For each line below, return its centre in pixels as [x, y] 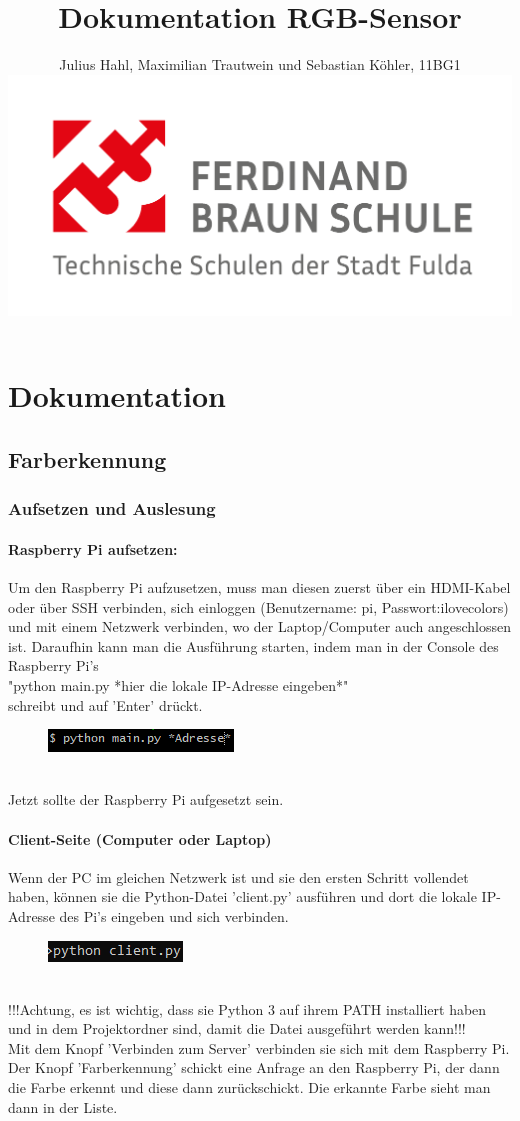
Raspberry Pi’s [53, 665]
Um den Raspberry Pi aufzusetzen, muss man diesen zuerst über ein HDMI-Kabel [259, 586]
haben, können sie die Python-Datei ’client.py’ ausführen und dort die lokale [242, 896]
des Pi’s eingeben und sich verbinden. [174, 915]
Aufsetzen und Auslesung [112, 508]
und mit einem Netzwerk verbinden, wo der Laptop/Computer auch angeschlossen [260, 626]
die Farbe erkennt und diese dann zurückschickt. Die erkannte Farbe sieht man [249, 1087]
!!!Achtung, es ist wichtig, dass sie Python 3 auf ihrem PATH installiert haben [247, 1008]
